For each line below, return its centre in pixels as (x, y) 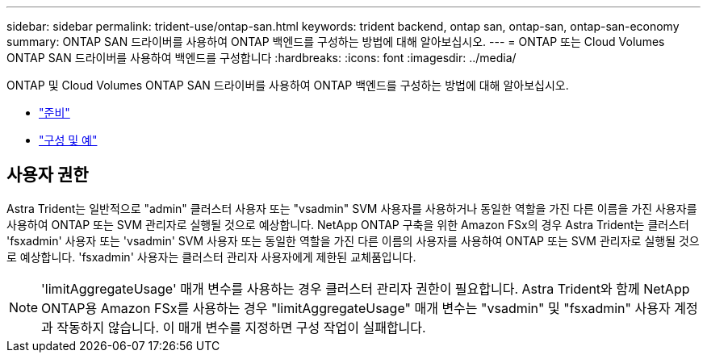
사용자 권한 (48, 175)
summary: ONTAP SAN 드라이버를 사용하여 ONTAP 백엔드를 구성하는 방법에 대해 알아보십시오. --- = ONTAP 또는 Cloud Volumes (336, 42)
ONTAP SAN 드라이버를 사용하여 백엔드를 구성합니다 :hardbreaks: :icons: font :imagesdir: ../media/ (261, 58)
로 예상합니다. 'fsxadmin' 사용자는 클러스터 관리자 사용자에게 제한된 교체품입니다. (211, 257)
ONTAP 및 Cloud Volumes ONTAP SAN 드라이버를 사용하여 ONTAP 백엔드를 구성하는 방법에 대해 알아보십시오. (288, 85)
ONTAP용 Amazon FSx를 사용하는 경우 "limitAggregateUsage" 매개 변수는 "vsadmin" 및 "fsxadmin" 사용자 (356, 308)
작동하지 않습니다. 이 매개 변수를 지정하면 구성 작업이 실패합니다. (241, 327)
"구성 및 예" (68, 140)
